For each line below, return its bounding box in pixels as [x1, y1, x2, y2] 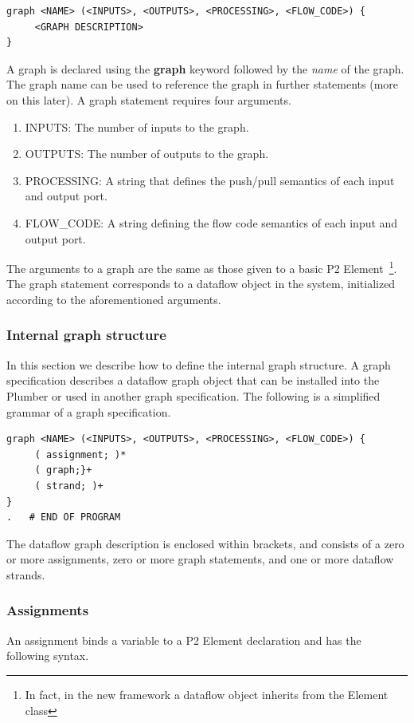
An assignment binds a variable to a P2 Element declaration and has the [6, 631, 361, 648]
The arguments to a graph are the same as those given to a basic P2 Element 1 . [6, 258, 397, 276]
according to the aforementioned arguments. [6, 290, 221, 307]
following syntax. [6, 647, 89, 664]
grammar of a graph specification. [6, 403, 171, 420]
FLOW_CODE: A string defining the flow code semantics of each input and [25, 214, 398, 231]
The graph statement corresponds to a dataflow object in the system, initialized [6, 275, 396, 292]
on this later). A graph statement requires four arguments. [6, 91, 291, 108]
